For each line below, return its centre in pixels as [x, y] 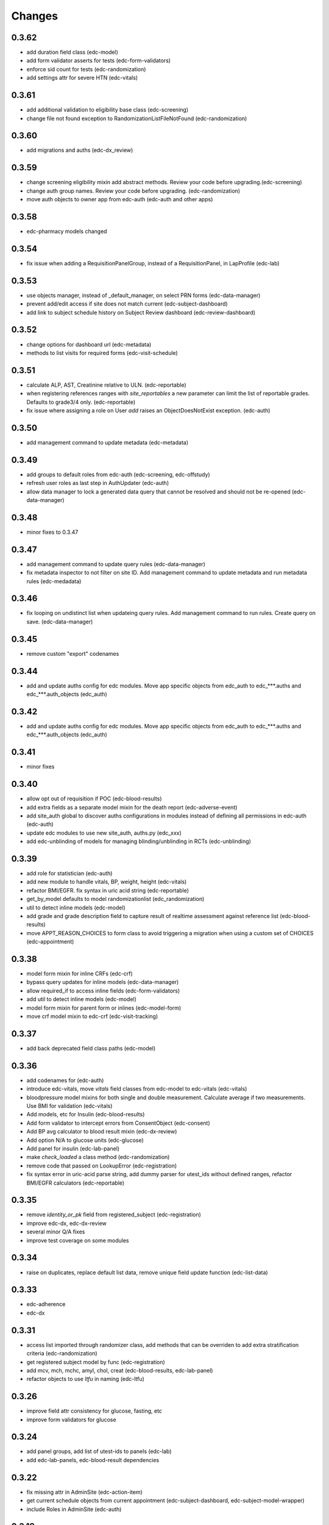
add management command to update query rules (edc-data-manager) [116, 564]
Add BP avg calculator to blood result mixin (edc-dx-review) [102, 1132]
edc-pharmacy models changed [67, 231]
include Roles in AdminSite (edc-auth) [74, 1509]
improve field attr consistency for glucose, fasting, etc [94, 1411]
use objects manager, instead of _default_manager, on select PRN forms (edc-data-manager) [143, 295]
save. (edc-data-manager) [60, 622]
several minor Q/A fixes [56, 1232]
